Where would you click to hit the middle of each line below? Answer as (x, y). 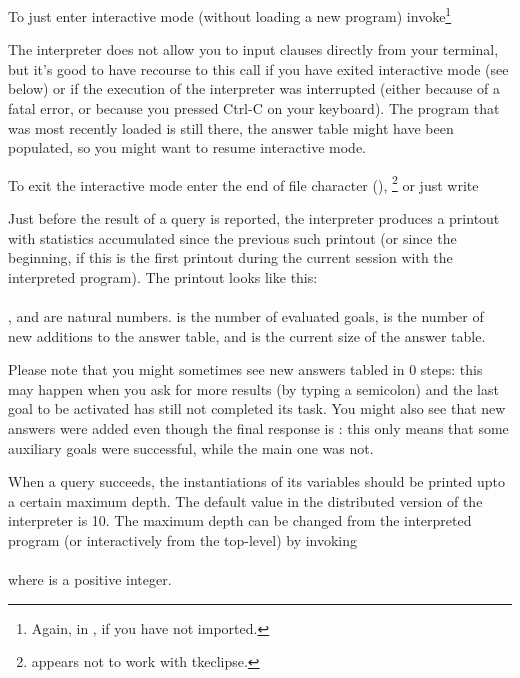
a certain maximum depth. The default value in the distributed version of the (245, 500)
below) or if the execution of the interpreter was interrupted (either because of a (254, 88)
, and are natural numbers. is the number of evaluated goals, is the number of (246, 316)
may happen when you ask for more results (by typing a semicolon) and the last (253, 388)
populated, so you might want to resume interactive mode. (187, 147)
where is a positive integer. (90, 579)
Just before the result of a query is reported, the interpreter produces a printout (254, 218)
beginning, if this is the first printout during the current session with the (230, 257)
